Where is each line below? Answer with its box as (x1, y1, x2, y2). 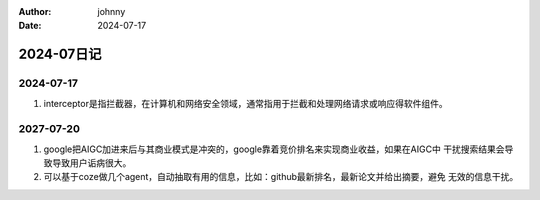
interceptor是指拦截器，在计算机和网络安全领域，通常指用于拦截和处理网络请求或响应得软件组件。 (43, 97, 449, 109)
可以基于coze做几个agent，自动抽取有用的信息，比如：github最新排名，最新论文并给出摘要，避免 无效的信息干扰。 (43, 171, 519, 183)
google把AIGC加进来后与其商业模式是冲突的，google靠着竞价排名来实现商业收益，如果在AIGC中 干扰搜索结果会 (43, 143, 505, 155)
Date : (18, 20, 42, 32)
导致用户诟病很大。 (51, 157, 132, 169)
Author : (18, 6, 52, 17)
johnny (97, 6, 126, 17)
